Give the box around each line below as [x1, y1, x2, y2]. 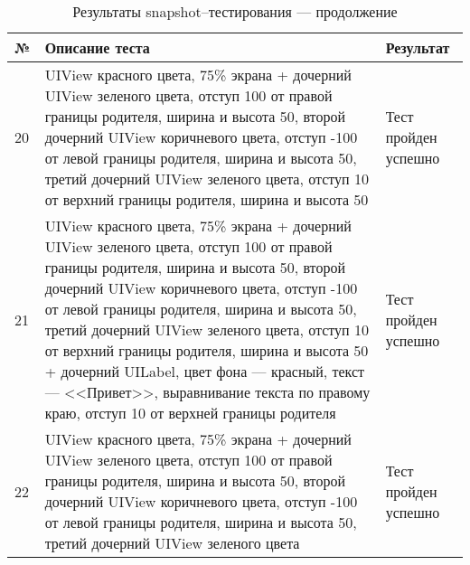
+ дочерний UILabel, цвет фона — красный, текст [44, 361, 365, 381]
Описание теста [44, 37, 150, 58]
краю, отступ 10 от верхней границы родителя [44, 402, 336, 423]
